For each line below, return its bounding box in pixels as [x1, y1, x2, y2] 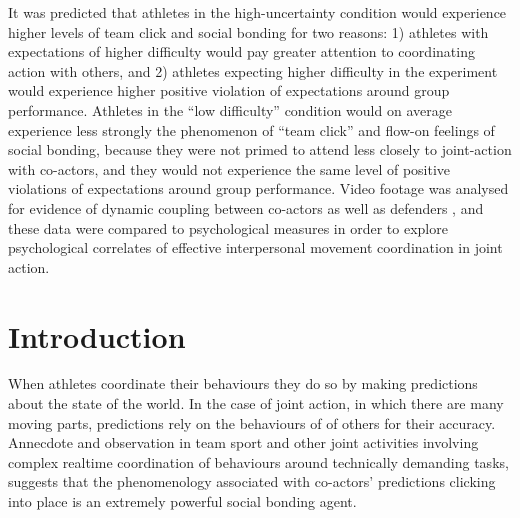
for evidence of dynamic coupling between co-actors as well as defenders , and [8, 197, 484, 218]
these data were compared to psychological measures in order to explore [8, 217, 448, 238]
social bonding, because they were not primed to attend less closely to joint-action [8, 139, 512, 160]
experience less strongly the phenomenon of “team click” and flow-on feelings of [8, 119, 495, 140]
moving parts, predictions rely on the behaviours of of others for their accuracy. [8, 412, 496, 433]
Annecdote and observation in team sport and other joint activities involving [8, 432, 479, 453]
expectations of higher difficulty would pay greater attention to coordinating [8, 41, 475, 62]
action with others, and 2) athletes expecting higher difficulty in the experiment [8, 60, 498, 81]
